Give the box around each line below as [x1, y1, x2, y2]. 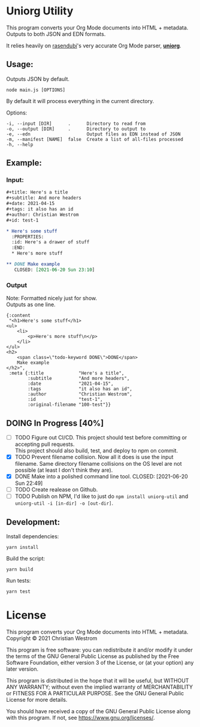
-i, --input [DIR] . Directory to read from [6, 120, 146, 126]
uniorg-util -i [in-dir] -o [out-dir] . [14, 499, 114, 507]
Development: [6, 517, 60, 527]
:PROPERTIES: [11, 234, 44, 240]
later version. [6, 665, 39, 672]
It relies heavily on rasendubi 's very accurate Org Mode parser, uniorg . [6, 42, 181, 49]
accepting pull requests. [14, 441, 75, 448]
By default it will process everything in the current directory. [6, 97, 154, 104]
